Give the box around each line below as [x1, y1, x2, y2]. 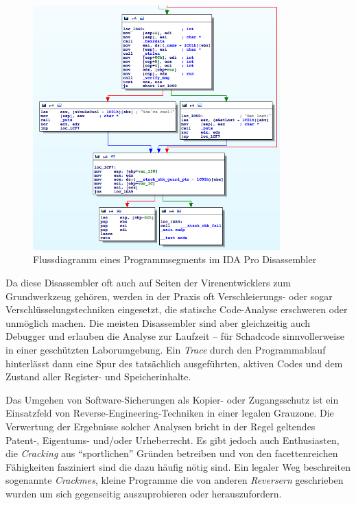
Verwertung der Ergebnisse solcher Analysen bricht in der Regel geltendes [5, 419, 316, 433]
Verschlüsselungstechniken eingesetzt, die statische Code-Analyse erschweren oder [5, 302, 348, 317]
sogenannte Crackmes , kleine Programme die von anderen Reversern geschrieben [5, 473, 344, 487]
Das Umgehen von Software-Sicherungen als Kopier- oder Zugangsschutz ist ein [5, 392, 339, 406]
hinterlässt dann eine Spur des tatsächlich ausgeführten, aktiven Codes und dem [5, 356, 343, 370]
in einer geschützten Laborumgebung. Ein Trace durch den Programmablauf [5, 342, 326, 356]
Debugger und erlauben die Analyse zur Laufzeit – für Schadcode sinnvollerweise [5, 329, 344, 343]
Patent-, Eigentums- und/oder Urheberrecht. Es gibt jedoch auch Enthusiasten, [5, 432, 340, 447]
